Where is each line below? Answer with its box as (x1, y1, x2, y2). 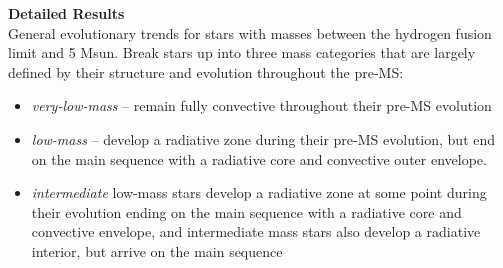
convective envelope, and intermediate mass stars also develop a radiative (31, 221, 481, 242)
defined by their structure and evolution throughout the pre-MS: (8, 61, 404, 82)
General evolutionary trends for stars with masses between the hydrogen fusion (8, 22, 492, 43)
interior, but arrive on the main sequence (31, 240, 283, 261)
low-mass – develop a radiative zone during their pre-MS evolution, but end (31, 128, 496, 149)
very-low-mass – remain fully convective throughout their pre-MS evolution (31, 95, 492, 116)
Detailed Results (8, 3, 125, 23)
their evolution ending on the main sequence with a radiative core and (31, 201, 462, 222)
